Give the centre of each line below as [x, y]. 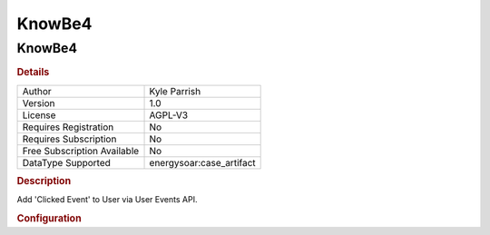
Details [33, 73]
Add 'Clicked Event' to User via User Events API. [107, 200]
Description [44, 181]
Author [37, 91]
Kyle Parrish [175, 91]
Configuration [49, 219]
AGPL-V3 [169, 115]
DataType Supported [66, 162]
